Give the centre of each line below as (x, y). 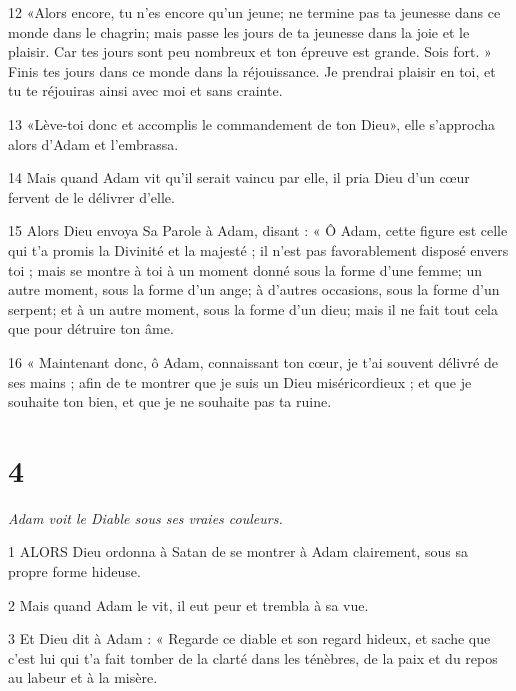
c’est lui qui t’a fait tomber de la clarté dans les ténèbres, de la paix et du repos (253, 657)
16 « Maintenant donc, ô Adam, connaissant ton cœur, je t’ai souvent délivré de (253, 361)
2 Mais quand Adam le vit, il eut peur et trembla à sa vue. (188, 604)
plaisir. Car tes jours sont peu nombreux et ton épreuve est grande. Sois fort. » (250, 51)
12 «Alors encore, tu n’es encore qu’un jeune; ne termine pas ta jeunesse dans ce (254, 12)
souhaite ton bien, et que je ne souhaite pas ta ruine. (170, 401)
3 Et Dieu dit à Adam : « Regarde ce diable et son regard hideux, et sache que (249, 638)
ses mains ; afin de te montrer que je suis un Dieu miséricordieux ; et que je (240, 381)
